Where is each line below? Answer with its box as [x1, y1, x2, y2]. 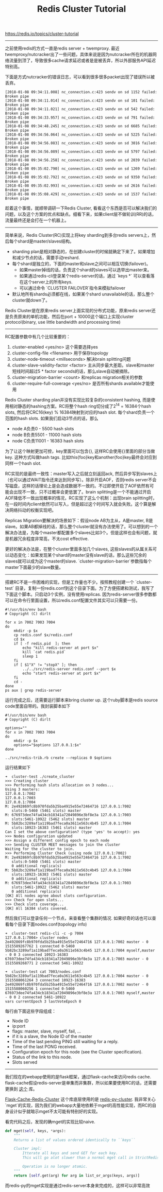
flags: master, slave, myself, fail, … [12, 1028, 81, 1034]
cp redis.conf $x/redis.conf [14, 632, 73, 637]
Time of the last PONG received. [12, 1044, 77, 1050]
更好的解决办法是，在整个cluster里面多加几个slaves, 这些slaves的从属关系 [5, 546, 153, 552]
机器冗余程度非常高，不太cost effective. [9, 536, 89, 542]
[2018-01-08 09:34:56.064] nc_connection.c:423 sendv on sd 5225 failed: [5, 132, 158, 137]
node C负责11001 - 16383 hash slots [12, 438, 84, 443]
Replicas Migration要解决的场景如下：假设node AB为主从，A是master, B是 [5, 517, 153, 523]
